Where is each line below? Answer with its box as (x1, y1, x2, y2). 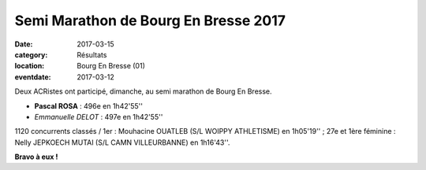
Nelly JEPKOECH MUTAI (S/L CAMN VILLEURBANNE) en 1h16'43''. (14, 138, 230, 147)
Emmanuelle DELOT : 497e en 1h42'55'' (34, 112, 163, 121)
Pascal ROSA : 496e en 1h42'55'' (34, 101, 144, 110)
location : (14, 61, 45, 71)
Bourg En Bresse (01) (77, 61, 145, 71)
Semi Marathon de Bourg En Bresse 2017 (14, 12, 286, 29)
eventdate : (14, 72, 51, 82)
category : (14, 50, 48, 59)
